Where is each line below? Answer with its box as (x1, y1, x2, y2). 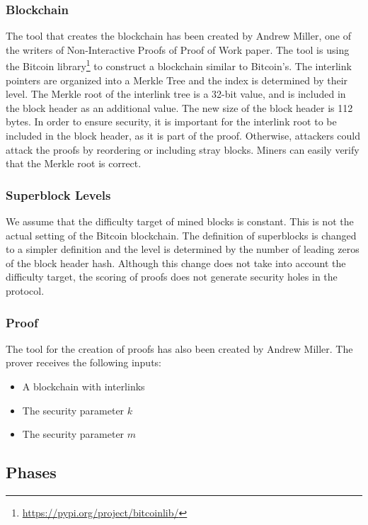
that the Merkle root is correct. (6, 156, 142, 171)
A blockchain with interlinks (22, 379, 145, 393)
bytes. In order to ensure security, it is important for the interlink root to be (6, 114, 337, 129)
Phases (6, 461, 57, 483)
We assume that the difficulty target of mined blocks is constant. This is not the (6, 214, 354, 229)
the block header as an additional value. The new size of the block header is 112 (6, 100, 353, 115)
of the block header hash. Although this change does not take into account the (6, 255, 346, 270)
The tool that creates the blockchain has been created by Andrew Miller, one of (6, 28, 351, 43)
